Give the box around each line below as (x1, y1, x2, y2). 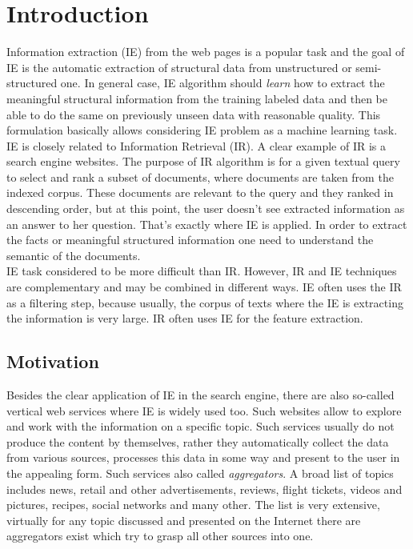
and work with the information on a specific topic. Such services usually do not (6, 418, 395, 435)
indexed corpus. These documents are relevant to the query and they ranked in (6, 184, 394, 201)
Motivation (6, 349, 99, 374)
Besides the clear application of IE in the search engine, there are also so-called (6, 387, 395, 403)
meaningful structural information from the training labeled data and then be (6, 90, 387, 106)
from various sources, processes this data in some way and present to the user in (6, 449, 400, 466)
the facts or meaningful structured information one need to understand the (6, 231, 374, 248)
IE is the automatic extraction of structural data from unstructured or (6, 58, 352, 75)
